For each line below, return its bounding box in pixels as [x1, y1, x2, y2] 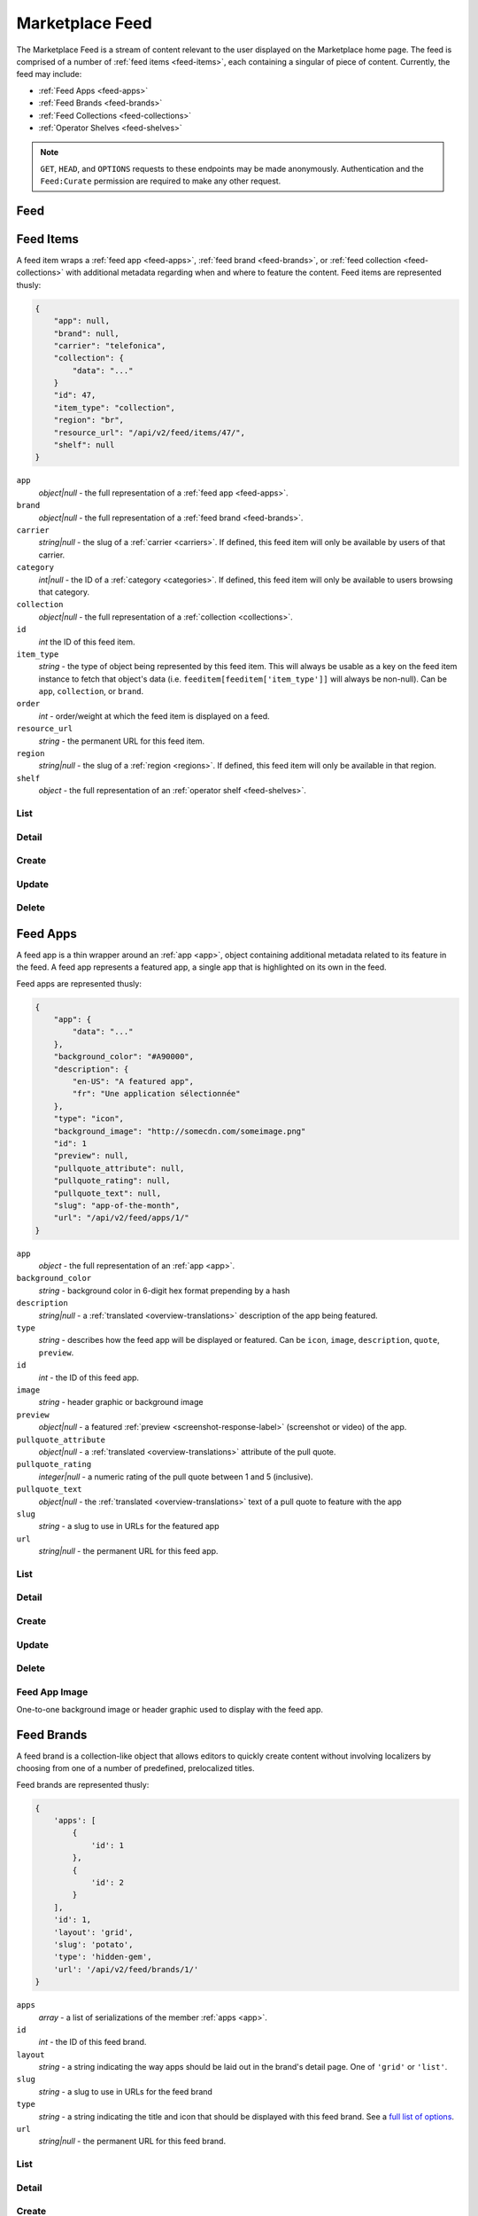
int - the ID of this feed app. [38, 1372, 140, 1383]
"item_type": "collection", [53, 402, 176, 412]
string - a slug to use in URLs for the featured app [38, 1521, 220, 1532]
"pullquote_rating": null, [53, 1175, 172, 1186]
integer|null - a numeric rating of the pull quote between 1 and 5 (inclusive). [38, 1471, 313, 1482]
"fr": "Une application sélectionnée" [72, 1088, 241, 1099]
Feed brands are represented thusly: [16, 1779, 150, 1790]
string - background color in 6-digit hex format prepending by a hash [38, 1285, 290, 1296]
